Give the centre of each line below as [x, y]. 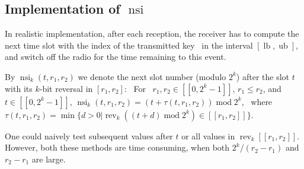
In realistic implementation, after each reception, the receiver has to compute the [152, 34]
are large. [49, 159]
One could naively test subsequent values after [89, 135]
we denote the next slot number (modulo [152, 76]
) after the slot [263, 76]
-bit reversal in [66, 88]
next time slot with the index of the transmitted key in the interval [129, 45]
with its [19, 88]
